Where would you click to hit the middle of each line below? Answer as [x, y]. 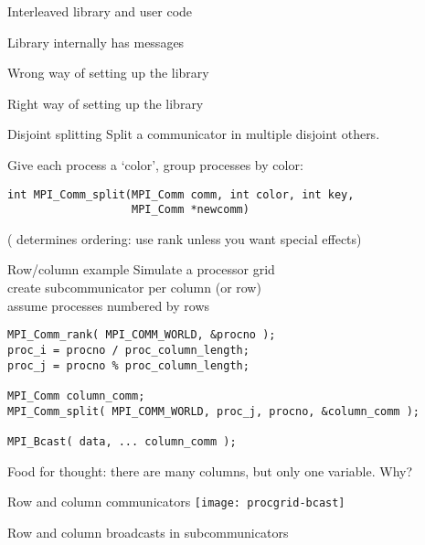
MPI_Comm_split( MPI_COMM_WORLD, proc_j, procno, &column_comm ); [214, 411]
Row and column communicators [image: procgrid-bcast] [176, 502]
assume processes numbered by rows [109, 305]
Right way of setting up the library [106, 103]
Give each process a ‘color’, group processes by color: [155, 164]
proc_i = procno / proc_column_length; [128, 350]
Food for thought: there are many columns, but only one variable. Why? [210, 470]
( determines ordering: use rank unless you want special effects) [185, 238]
